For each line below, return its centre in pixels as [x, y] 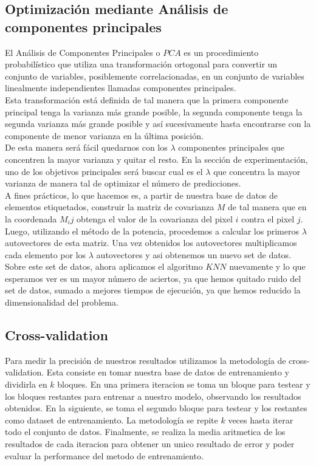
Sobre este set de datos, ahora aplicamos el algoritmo [104, 266]
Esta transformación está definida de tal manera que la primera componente [147, 99]
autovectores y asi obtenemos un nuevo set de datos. [194, 254]
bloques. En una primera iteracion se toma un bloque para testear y [184, 384]
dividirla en [26, 384]
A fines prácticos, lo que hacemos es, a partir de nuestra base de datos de [142, 195]
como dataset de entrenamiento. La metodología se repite [112, 420]
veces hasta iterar [261, 420]
